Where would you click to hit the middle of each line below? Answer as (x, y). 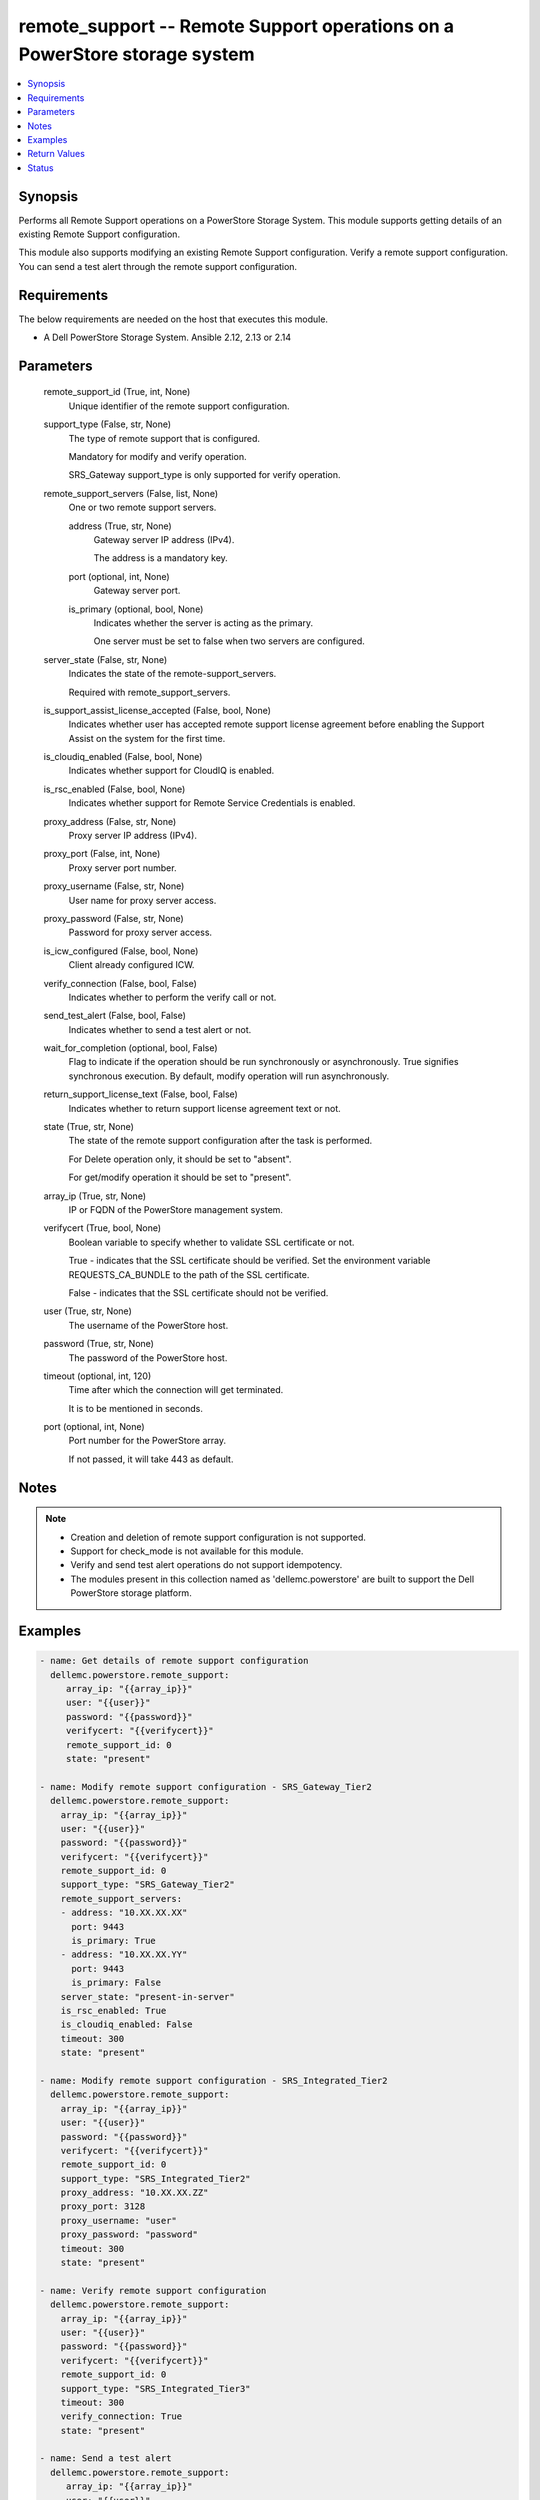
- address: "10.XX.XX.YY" (124, 1954)
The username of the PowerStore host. (148, 1325)
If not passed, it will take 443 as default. (151, 1459)
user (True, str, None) (87, 1311)
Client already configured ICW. (131, 965)
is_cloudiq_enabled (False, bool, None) (123, 757)
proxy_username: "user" (118, 2220)
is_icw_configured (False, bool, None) (121, 951)
